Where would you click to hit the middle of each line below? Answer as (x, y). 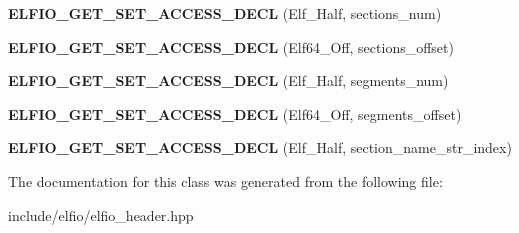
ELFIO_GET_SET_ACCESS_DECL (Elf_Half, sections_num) (225, 13)
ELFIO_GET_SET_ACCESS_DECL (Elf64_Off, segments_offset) (235, 113)
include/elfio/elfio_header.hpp (101, 214)
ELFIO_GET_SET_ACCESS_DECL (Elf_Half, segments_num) (228, 80)
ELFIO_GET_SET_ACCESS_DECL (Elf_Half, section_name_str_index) (260, 147)
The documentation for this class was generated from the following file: (225, 180)
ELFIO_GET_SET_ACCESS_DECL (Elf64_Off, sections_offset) (231, 46)
